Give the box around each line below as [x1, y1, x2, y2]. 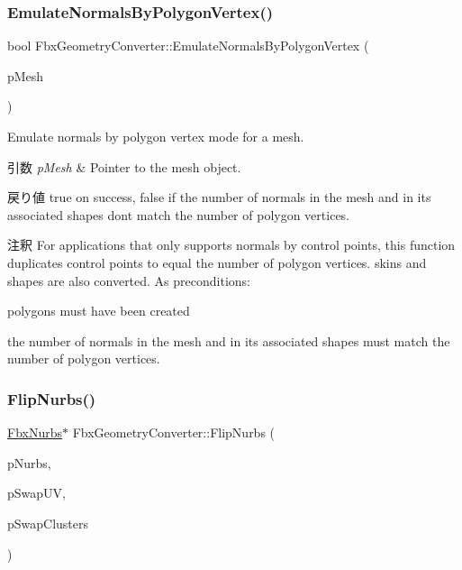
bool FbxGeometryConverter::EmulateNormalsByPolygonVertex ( [7, 36, 369, 55]
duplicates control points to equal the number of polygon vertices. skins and [7, 253, 427, 271]
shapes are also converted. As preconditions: [7, 271, 250, 290]
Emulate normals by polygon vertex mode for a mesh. [7, 127, 304, 145]
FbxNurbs [7, 423, 62, 442]
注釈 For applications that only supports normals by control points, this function [7, 235, 456, 254]
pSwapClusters [7, 513, 89, 532]
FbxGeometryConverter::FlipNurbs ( [72, 423, 276, 442]
